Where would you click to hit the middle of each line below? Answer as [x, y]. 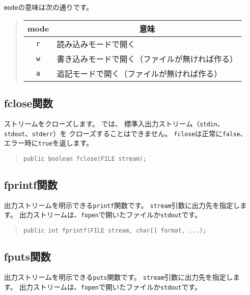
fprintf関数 [31, 184]
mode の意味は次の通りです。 [49, 7]
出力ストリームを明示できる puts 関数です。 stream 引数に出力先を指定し [119, 277]
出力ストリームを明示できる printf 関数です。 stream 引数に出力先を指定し [122, 205]
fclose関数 [28, 103]
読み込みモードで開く [96, 44]
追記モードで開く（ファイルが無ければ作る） [139, 73]
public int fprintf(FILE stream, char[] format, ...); [115, 231]
